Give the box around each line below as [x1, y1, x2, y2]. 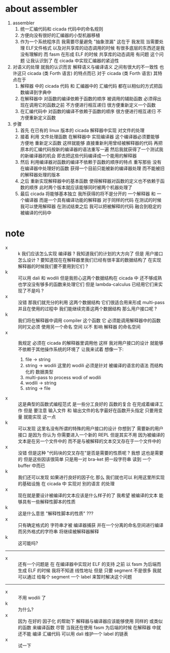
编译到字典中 [24, 89, 52, 95]
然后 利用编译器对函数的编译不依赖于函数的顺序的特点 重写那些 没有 [20, 159, 162, 165]
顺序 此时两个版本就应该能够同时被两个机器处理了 [29, 184, 133, 190]
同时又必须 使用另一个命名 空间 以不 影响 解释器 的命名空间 [18, 323, 141, 330]
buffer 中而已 [18, 462, 46, 468]
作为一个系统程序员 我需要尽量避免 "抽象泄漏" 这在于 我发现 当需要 [20, 39, 159, 45]
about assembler [5, 3, 78, 15]
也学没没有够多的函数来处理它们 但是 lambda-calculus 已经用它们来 [18, 281, 158, 287]
